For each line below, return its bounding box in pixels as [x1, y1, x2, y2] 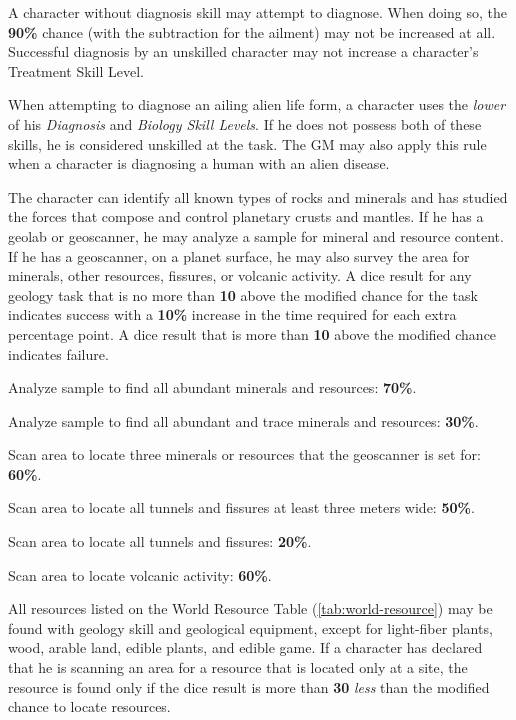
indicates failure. [8, 343, 109, 364]
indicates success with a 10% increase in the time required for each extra [8, 304, 457, 325]
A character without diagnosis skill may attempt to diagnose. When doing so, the [8, 2, 508, 22]
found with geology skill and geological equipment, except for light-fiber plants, [8, 617, 493, 638]
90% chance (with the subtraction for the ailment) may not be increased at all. [8, 21, 496, 42]
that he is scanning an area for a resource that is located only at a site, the [8, 657, 468, 678]
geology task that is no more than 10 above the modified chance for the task [8, 284, 478, 305]
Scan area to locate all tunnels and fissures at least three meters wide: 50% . [8, 497, 475, 518]
